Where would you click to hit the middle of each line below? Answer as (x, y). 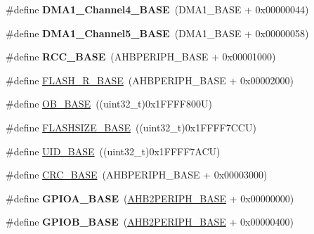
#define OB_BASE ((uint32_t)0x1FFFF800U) (109, 104)
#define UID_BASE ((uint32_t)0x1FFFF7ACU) (113, 151)
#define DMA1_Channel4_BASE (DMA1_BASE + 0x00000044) (157, 9)
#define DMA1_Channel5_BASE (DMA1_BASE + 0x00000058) (157, 33)
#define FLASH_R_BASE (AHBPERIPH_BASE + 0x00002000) (150, 80)
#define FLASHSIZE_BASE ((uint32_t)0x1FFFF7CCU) (131, 127)
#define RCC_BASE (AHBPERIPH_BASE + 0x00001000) (141, 57)
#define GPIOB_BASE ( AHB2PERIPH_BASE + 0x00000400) (150, 222)
